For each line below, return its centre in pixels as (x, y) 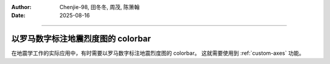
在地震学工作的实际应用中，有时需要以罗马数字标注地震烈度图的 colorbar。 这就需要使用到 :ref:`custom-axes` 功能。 (158, 53)
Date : (18, 16)
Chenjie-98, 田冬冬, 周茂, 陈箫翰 (100, 7)
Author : (21, 7)
